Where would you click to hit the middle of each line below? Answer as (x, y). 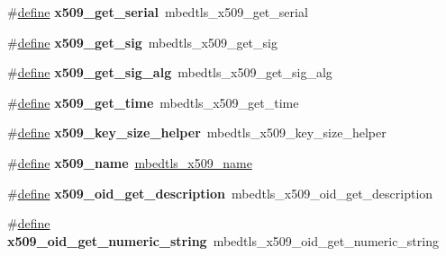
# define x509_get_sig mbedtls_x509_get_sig (142, 42)
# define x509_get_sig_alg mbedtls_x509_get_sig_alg (170, 72)
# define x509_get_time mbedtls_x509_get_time (153, 102)
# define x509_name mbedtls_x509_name (130, 162)
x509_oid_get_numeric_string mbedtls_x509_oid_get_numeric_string (223, 240)
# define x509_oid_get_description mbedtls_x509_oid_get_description (220, 193)
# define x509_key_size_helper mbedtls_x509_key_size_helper (197, 132)
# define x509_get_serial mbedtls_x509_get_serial (158, 12)
